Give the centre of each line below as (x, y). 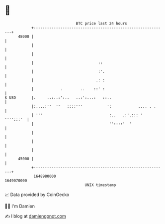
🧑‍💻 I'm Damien (20, 206)
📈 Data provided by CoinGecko (37, 195)
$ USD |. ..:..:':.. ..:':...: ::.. (58, 98)
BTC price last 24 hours (101, 23)
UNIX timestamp (100, 185)
